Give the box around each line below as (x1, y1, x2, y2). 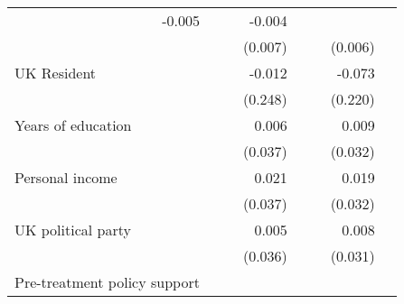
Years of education (14, 115, 132, 135)
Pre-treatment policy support (14, 272, 200, 292)
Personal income (14, 167, 117, 188)
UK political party (14, 219, 131, 240)
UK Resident (14, 62, 97, 83)
